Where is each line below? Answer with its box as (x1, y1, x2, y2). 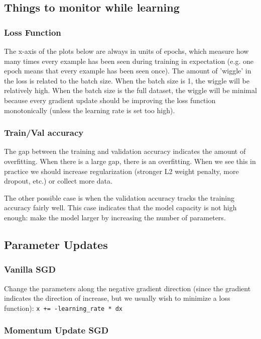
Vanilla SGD (4, 263, 56, 276)
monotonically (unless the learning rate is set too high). (4, 105, 175, 115)
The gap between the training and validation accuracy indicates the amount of (4, 146, 246, 156)
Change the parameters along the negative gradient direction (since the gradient (4, 283, 251, 293)
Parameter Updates (4, 236, 108, 252)
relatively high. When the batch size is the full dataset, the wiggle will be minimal (4, 85, 257, 96)
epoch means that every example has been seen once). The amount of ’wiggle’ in (4, 65, 251, 76)
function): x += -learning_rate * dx (4, 302, 123, 313)
